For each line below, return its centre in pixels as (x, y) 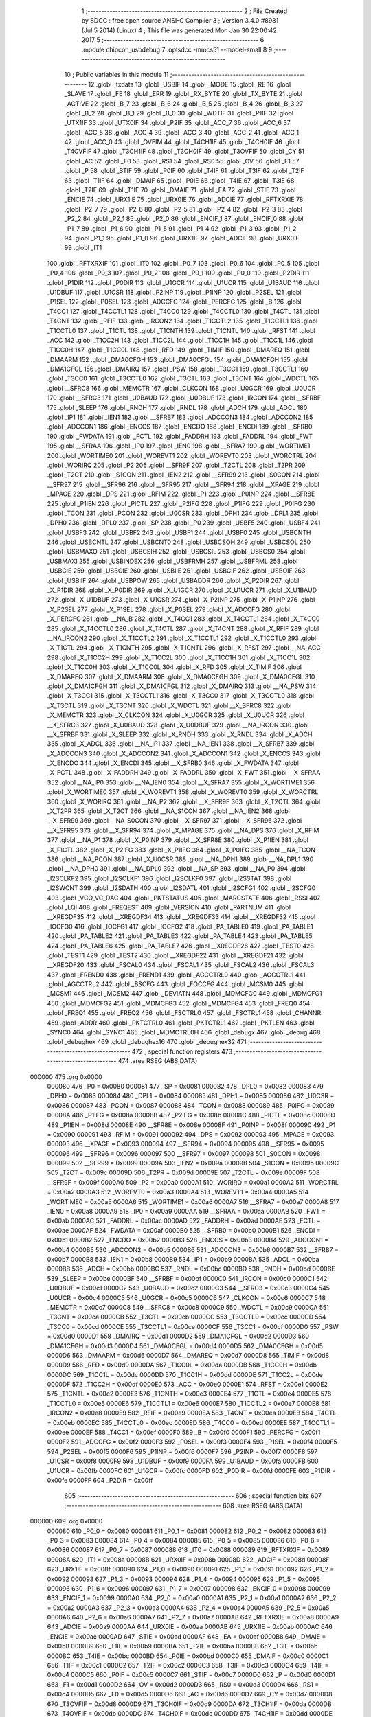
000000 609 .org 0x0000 (66, 1521)
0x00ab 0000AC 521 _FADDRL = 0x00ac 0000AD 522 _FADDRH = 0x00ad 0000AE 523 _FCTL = (184, 1221)
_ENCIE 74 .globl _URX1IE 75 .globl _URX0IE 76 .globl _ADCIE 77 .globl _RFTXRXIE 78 (184, 200)
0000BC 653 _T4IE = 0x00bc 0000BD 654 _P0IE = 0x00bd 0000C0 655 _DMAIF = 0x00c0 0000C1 (188, 1656)
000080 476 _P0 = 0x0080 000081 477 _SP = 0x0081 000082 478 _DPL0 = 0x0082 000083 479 (185, 1086)
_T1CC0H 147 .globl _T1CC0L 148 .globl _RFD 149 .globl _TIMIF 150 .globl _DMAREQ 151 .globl (179, 350)
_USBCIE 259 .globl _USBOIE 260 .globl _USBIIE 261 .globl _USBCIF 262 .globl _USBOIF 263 (176, 571)
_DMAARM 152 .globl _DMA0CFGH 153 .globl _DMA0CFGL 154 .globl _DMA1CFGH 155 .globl (178, 359)
